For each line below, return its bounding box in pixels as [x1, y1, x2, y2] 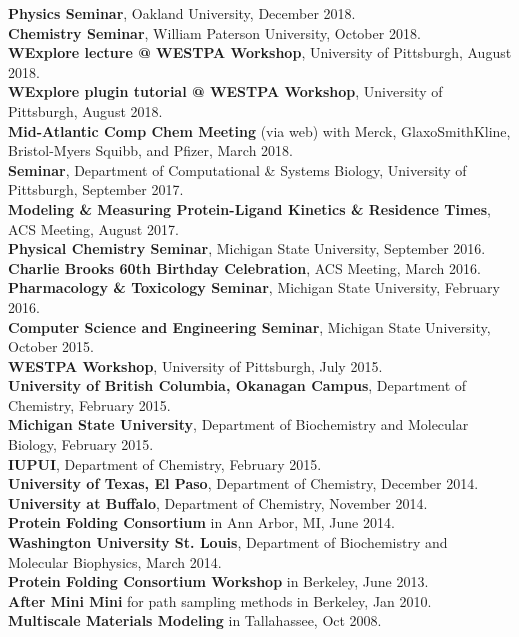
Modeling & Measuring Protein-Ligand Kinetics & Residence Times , [8, 198, 491, 219]
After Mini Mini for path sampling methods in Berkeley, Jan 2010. [8, 590, 432, 611]
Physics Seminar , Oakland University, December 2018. [8, 3, 356, 23]
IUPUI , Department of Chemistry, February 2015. [8, 453, 322, 474]
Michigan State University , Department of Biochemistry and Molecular [8, 414, 469, 435]
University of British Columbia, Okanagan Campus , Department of [8, 375, 467, 396]
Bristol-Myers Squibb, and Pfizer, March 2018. [8, 140, 294, 161]
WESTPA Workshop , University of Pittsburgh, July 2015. [8, 355, 383, 376]
